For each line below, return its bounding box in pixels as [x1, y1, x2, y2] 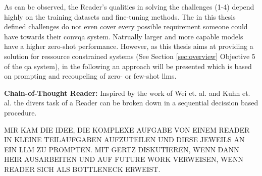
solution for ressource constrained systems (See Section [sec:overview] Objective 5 [4, 50, 255, 61]
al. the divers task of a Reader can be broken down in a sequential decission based [4, 97, 258, 108]
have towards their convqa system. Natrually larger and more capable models [4, 31, 243, 41]
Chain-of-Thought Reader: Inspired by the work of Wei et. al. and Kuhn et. [4, 87, 250, 98]
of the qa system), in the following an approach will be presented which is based [4, 61, 252, 71]
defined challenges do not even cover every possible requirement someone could [4, 21, 248, 32]
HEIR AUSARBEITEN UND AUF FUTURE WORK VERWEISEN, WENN [4, 154, 243, 164]
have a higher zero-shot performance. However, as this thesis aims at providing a [4, 41, 253, 51]
